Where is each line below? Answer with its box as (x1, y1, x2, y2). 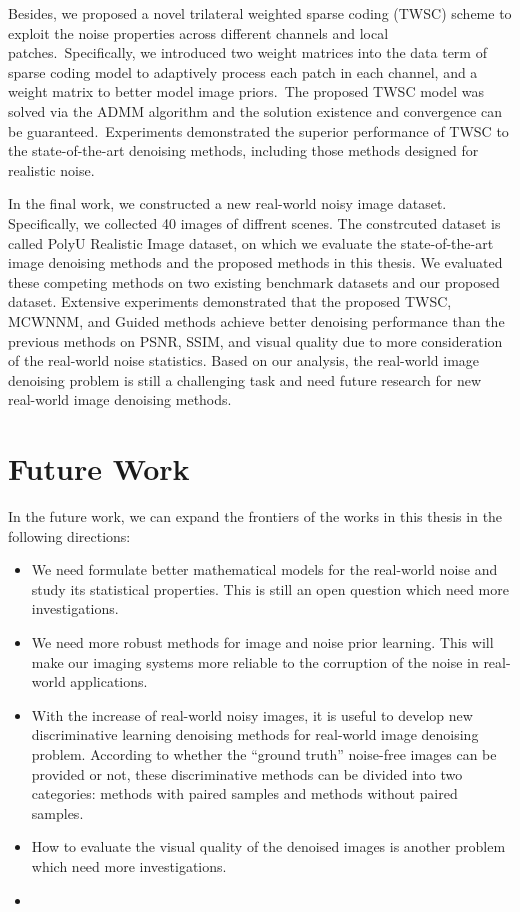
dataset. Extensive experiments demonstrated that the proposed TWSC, (8, 291, 452, 312)
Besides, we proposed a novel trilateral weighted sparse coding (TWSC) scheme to (8, 3, 512, 23)
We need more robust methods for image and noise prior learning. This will (31, 631, 494, 652)
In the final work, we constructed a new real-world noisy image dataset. (8, 193, 447, 214)
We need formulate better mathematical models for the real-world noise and (31, 559, 498, 580)
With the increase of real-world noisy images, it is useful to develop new (31, 704, 473, 725)
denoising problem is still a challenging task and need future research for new (8, 369, 482, 390)
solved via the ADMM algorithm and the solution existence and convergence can (8, 100, 502, 121)
